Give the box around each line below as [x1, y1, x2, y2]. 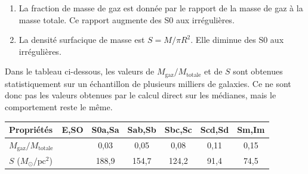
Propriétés [9, 123, 53, 136]
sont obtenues [233, 65, 283, 77]
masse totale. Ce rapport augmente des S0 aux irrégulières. [19, 13, 235, 26]
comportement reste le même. [5, 101, 113, 113]
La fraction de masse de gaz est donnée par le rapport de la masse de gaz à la [19, 2, 303, 14]
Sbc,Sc [164, 123, 192, 136]
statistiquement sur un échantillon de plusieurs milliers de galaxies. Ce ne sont [5, 77, 291, 89]
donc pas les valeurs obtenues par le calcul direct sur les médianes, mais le [5, 89, 276, 101]
